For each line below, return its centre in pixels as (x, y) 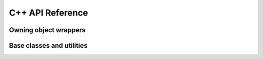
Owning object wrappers (47, 30)
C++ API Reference (48, 13)
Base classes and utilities (48, 46)
